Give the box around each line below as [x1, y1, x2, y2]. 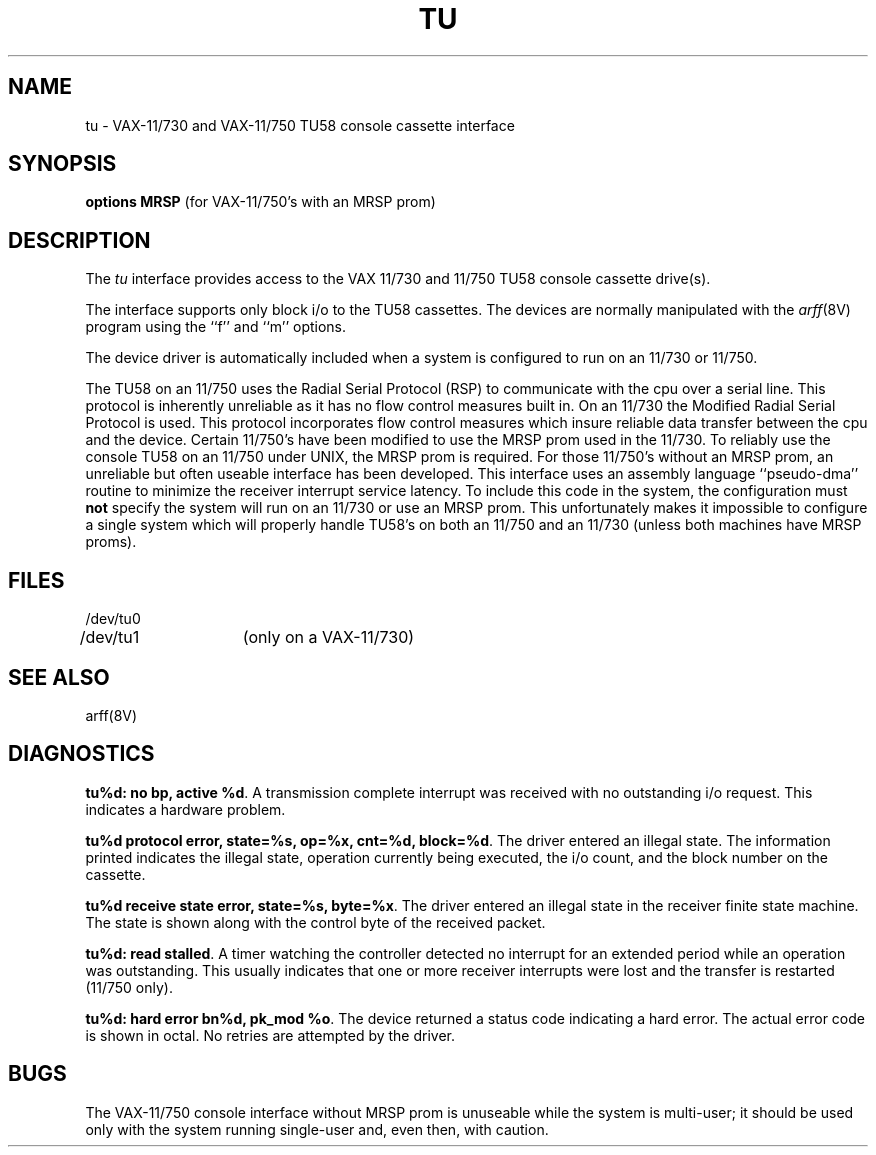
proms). [85, 533, 137, 551]
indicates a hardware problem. [85, 800, 286, 818]
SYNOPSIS [8, 151, 117, 177]
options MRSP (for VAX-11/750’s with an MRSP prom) [85, 193, 436, 211]
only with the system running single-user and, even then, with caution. [85, 1120, 549, 1138]
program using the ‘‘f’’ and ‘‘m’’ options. [85, 318, 347, 336]
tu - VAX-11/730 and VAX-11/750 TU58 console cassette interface [85, 116, 515, 134]
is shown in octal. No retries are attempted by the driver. [85, 1026, 456, 1044]
